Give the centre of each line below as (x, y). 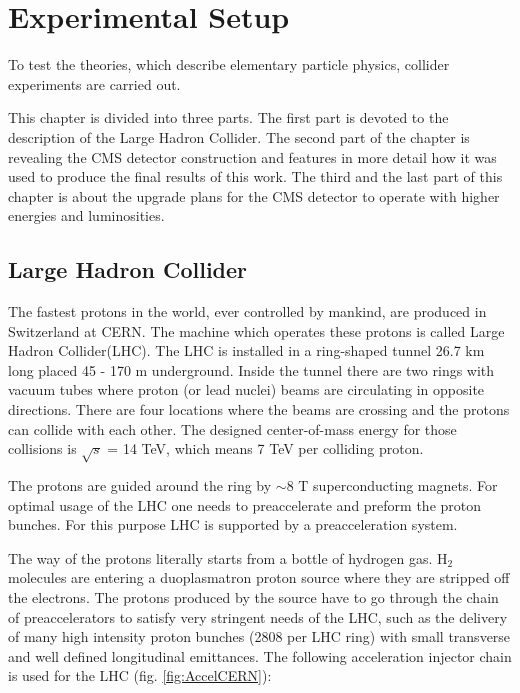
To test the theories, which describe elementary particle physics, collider (229, 64)
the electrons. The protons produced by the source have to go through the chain (253, 596)
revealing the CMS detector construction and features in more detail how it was (252, 156)
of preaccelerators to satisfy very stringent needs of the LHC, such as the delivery (258, 616)
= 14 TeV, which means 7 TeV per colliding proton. (265, 448)
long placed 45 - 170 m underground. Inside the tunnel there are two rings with (251, 369)
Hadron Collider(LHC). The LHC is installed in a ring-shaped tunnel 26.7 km (246, 350)
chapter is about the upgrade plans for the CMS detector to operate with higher (254, 195)
